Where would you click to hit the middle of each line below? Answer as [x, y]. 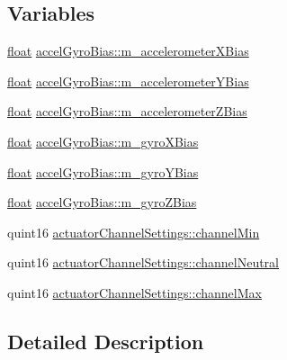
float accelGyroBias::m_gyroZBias [102, 202]
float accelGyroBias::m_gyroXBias [103, 141]
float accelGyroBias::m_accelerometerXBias [128, 51]
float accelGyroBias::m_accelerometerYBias [128, 81]
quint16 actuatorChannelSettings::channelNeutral [143, 262]
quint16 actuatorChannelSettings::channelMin [134, 232]
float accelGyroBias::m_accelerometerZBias [127, 111]
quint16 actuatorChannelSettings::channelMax [135, 292]
